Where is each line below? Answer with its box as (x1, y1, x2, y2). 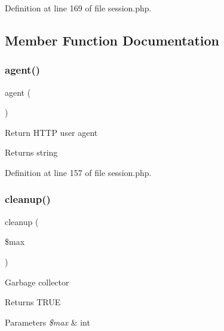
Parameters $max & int (5, 315, 90, 328)
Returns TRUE (5, 296, 61, 308)
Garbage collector (5, 275, 69, 288)
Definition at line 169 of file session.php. (5, 2, 152, 14)
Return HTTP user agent (5, 126, 98, 138)
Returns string (5, 146, 58, 159)
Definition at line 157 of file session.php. (5, 166, 152, 178)
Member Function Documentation (5, 31, 220, 49)
